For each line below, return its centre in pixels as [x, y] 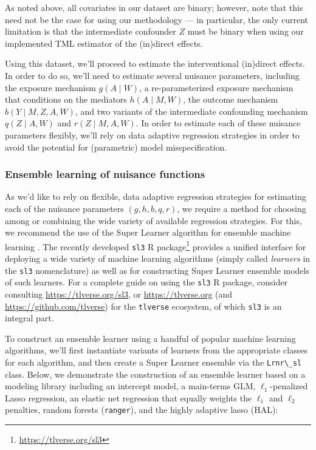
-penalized [289, 386]
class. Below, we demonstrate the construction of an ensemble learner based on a [155, 374]
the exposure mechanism [50, 87]
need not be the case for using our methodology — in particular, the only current [156, 19]
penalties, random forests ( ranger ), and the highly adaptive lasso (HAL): [142, 410]
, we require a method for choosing [242, 208]
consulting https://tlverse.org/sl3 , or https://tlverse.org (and [119, 294]
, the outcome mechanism [231, 99]
